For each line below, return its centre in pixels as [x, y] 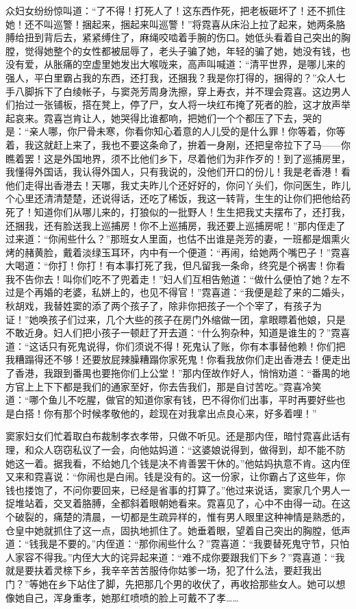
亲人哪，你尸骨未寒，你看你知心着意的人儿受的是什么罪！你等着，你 [182, 131]
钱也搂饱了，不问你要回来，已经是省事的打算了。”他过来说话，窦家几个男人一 [178, 489]
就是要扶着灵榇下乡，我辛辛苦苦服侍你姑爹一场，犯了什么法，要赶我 [159, 570]
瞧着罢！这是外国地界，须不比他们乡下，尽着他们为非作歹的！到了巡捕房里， [178, 158]
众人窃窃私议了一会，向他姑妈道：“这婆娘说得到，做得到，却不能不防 [190, 449]
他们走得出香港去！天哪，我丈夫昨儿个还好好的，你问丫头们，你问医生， [168, 185]
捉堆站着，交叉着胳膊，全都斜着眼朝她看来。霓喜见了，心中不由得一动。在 [173, 503]
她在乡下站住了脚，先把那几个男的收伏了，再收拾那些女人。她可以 [187, 583]
